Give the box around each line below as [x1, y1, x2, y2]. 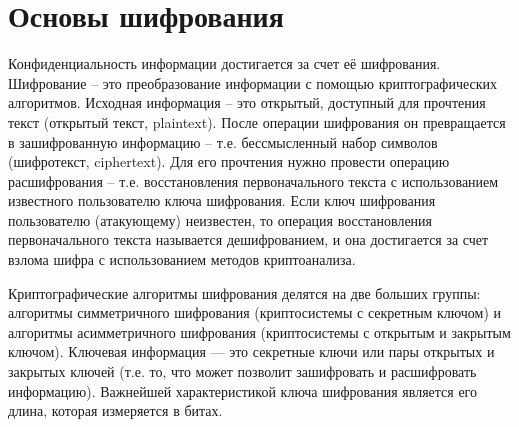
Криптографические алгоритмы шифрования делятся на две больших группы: [8, 282, 481, 303]
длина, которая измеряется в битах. [8, 400, 223, 421]
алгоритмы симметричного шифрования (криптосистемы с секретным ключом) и [8, 302, 502, 323]
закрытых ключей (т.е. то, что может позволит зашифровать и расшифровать [8, 361, 477, 382]
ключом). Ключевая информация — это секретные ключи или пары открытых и [8, 341, 495, 362]
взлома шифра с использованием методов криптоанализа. [8, 249, 356, 270]
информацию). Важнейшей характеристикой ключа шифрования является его [8, 380, 478, 401]
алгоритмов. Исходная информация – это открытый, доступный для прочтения [8, 92, 486, 113]
